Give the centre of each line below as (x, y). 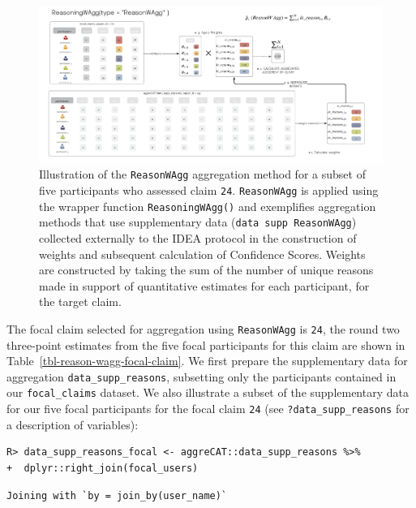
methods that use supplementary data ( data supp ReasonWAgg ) (198, 222)
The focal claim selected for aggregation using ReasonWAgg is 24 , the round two (203, 328)
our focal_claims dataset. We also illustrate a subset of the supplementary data (208, 392)
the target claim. (80, 301)
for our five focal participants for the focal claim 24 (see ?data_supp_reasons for (208, 409)
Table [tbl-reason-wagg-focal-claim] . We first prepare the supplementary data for (207, 361)
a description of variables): (73, 424)
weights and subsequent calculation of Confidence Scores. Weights (202, 254)
